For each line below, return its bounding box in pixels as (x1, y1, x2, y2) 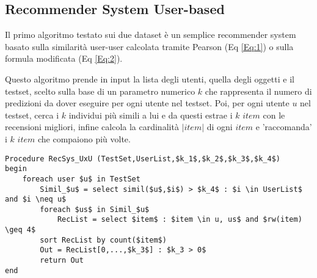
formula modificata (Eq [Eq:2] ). (5, 52, 123, 65)
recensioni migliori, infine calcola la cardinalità (5, 120, 179, 133)
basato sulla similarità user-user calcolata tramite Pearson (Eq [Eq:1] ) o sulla (5, 40, 294, 53)
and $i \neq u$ (5, 195, 67, 204)
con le (263, 108, 285, 121)
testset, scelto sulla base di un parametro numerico (5, 84, 195, 97)
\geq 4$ (5, 225, 36, 235)
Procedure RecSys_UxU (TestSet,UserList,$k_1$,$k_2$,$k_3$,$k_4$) (5, 154, 281, 163)
